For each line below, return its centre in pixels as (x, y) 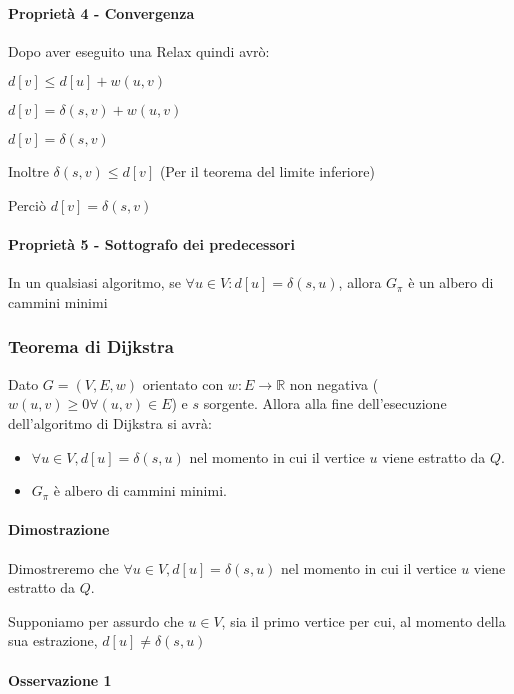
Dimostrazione (59, 529)
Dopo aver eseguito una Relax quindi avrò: (139, 50)
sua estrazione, (53, 640)
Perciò (27, 204)
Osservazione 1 (60, 679)
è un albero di (451, 282)
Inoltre (28, 171)
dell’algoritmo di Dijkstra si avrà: (110, 422)
